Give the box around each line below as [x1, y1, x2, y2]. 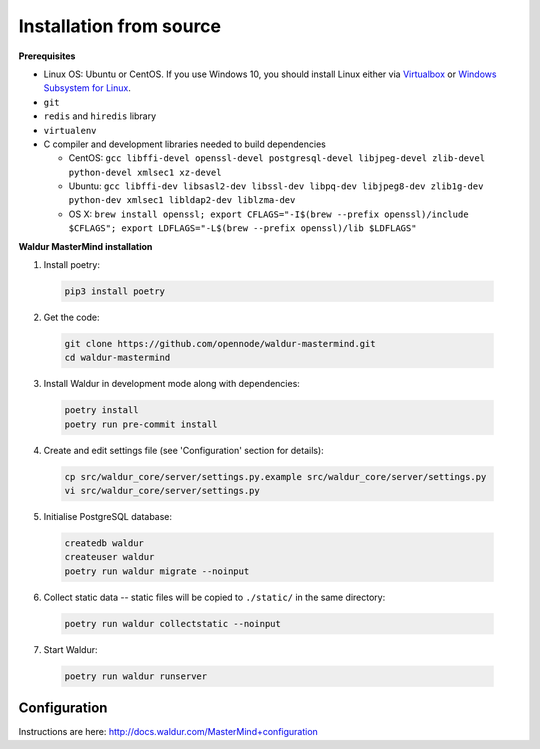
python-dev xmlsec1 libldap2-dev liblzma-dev [68, 195, 296, 206]
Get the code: [43, 311, 100, 323]
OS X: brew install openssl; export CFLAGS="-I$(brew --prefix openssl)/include [68, 208, 469, 220]
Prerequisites [18, 50, 76, 62]
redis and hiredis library [43, 110, 157, 122]
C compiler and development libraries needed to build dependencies [43, 138, 327, 150]
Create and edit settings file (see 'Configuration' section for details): [43, 444, 324, 456]
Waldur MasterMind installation [18, 240, 153, 252]
